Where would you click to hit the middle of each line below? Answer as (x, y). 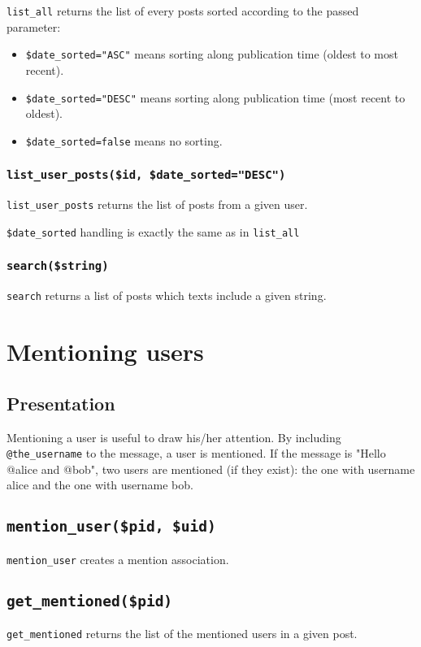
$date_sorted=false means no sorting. (124, 140)
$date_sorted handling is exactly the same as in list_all (153, 231)
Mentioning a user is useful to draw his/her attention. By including (174, 437)
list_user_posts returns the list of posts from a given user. (157, 204)
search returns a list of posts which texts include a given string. (167, 295)
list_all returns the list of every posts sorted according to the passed (183, 11)
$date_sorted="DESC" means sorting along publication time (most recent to (215, 97)
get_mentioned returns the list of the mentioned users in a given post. (182, 634)
